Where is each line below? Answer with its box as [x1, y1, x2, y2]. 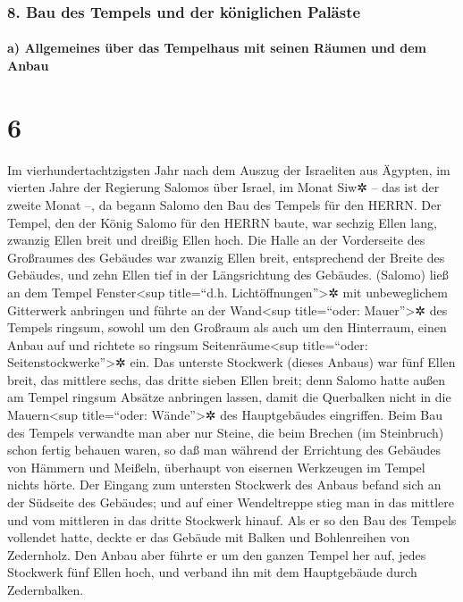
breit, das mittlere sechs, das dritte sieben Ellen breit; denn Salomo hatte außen [7, 370, 445, 389]
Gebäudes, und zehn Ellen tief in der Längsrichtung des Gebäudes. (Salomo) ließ [7, 265, 449, 284]
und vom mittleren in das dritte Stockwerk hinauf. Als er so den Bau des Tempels [7, 510, 457, 529]
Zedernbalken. [7, 581, 84, 598]
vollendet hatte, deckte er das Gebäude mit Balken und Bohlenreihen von [7, 528, 410, 547]
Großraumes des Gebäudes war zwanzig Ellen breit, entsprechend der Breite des [7, 247, 445, 266]
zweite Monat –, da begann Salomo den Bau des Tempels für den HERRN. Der [7, 195, 442, 213]
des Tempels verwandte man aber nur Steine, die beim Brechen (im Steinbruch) [7, 422, 444, 441]
